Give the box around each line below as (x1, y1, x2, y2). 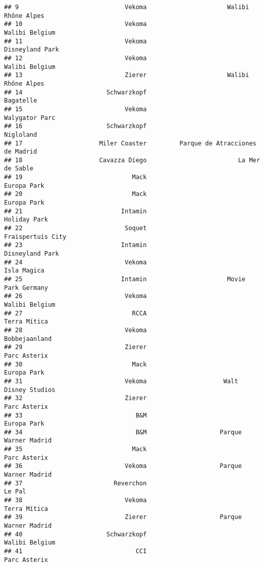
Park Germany (4, 284, 48, 291)
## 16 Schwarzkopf (4, 122, 147, 130)
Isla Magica (4, 267, 44, 275)
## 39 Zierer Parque (4, 513, 242, 521)
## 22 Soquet (4, 225, 147, 232)
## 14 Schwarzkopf (4, 88, 147, 96)
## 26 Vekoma (4, 292, 147, 300)
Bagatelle (4, 97, 37, 105)
